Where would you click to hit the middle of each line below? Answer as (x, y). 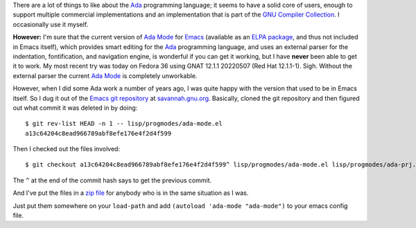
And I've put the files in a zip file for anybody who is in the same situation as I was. (131, 193)
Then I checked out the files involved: (67, 149)
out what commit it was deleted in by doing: (75, 108)
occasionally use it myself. (51, 24)
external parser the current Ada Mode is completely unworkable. (105, 75)
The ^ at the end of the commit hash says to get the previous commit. (112, 180)
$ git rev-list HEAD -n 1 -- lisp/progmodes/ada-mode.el (124, 124)
